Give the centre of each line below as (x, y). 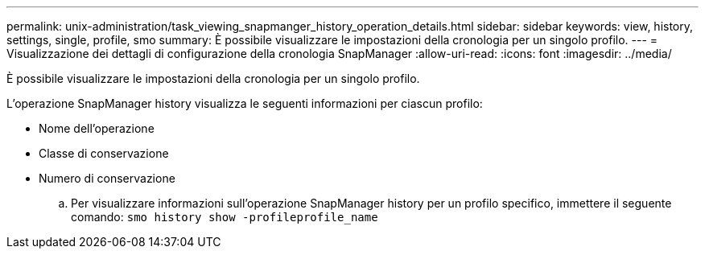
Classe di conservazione (104, 153)
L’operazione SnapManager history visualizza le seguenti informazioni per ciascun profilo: (245, 103)
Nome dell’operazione (97, 128)
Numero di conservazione (107, 178)
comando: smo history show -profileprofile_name (225, 217)
